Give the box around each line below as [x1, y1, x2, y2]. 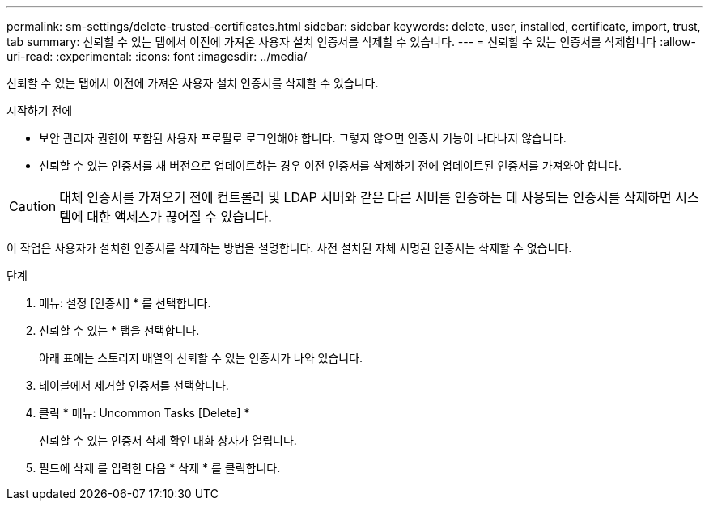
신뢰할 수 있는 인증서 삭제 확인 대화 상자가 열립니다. [39, 433, 297, 447]
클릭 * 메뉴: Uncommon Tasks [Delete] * [39, 406, 250, 420]
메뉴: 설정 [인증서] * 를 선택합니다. [39, 296, 211, 310]
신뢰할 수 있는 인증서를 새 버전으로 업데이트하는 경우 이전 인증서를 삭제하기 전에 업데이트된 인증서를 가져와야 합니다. [39, 158, 622, 172]
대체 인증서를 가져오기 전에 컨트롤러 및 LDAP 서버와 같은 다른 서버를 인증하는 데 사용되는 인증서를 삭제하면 [59, 189, 672, 205]
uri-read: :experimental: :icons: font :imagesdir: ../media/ [6, 49, 308, 63]
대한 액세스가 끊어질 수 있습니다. [87, 209, 272, 225]
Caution [9, 198, 57, 214]
